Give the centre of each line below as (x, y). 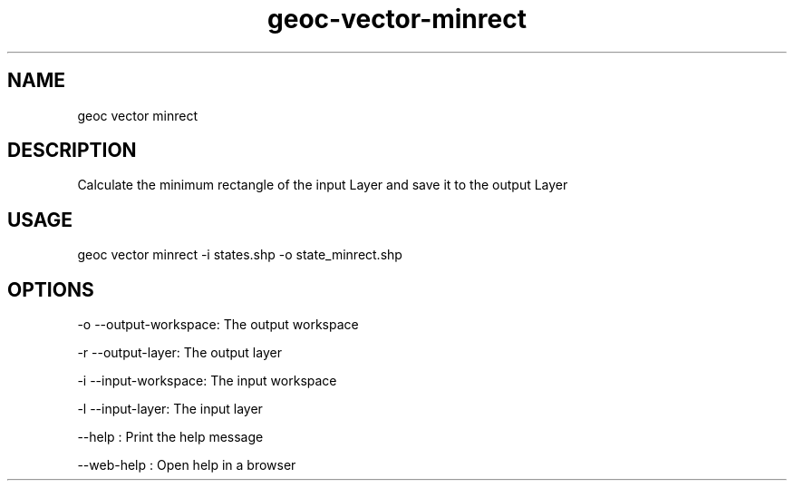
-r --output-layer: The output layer (179, 353)
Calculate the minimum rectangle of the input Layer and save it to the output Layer (323, 185)
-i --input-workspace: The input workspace (207, 381)
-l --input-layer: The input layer (170, 409)
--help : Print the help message (170, 437)
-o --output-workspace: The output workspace (218, 325)
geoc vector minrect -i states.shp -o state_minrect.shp (240, 255)
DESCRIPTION (72, 151)
